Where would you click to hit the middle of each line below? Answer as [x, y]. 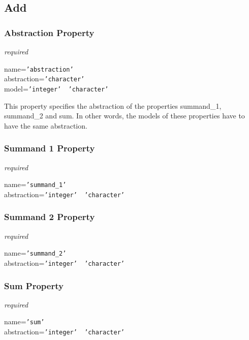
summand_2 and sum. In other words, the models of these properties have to [124, 116]
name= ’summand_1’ [35, 184]
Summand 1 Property [50, 148]
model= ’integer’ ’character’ [56, 88]
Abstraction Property [49, 32]
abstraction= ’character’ [44, 79]
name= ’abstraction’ [39, 68]
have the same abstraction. [46, 125]
